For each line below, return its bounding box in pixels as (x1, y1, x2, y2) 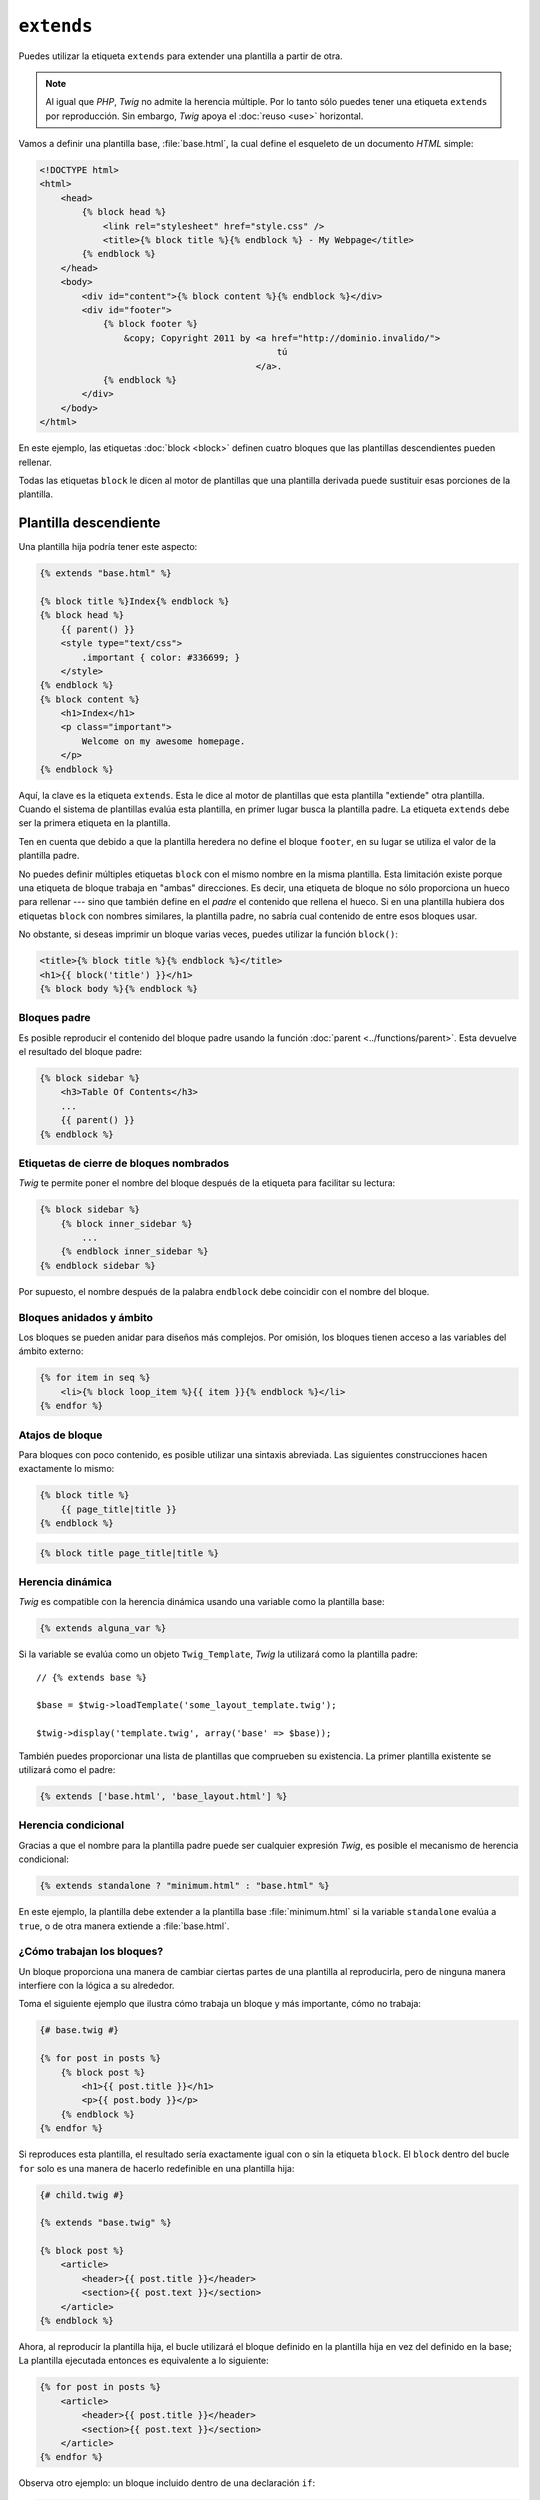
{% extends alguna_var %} (39, 1623, 167, 1634)
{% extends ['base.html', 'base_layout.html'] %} (39, 1791, 288, 1802)
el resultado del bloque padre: (18, 1046, 143, 1058)
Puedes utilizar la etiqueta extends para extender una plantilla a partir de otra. (18, 50, 344, 62)
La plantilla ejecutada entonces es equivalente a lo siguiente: (18, 2355, 269, 2367)
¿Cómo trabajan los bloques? (18, 1945, 164, 1959)
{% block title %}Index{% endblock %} (39, 595, 230, 607)
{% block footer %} (102, 318, 199, 330)
